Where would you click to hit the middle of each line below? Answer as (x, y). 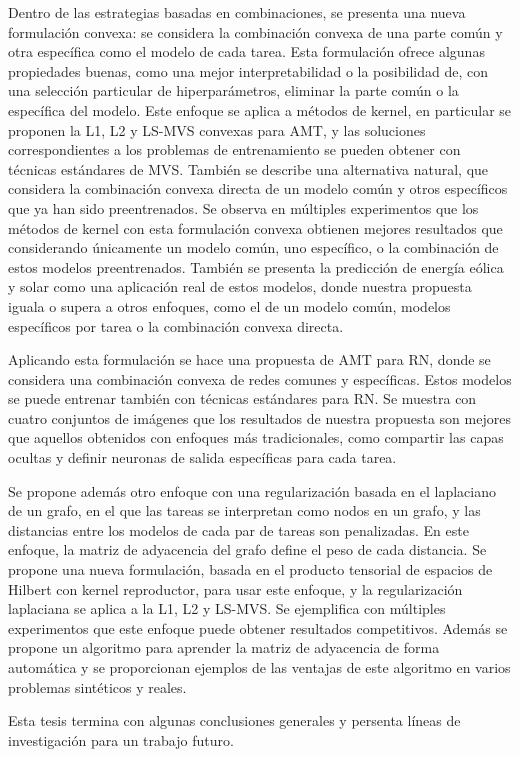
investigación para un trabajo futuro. (121, 739)
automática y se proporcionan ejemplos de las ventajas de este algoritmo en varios (259, 667)
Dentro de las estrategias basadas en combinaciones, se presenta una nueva (237, 12)
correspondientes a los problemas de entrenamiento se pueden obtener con (234, 149)
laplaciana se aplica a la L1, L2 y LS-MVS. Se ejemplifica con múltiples (227, 608)
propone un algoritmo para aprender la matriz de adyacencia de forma (224, 647)
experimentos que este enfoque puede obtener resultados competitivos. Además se (258, 627)
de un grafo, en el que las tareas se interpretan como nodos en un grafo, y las (244, 510)
